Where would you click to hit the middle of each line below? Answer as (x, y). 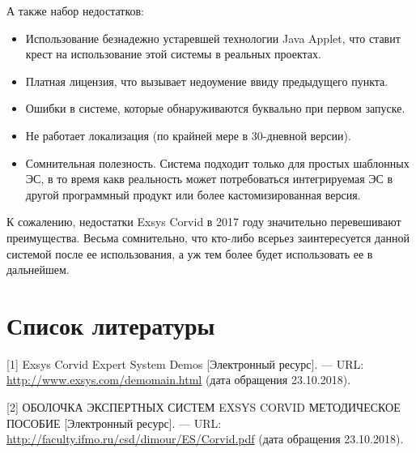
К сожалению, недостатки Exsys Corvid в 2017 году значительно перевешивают (204, 222)
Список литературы (111, 325)
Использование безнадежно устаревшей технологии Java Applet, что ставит (213, 38)
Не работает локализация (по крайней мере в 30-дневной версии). (188, 135)
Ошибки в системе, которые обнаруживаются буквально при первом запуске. (215, 108)
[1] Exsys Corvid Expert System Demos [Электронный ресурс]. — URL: (185, 363)
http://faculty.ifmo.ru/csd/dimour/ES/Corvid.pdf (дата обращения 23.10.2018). (205, 439)
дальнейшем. (38, 269)
